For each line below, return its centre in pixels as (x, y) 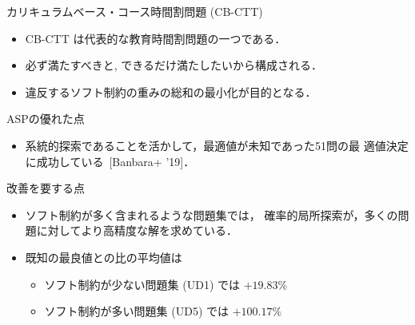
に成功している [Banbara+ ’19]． (110, 161)
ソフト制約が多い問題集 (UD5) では (137, 311)
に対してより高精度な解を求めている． (137, 230)
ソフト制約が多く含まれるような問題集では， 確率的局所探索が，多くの (211, 214)
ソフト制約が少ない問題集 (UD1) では (142, 284)
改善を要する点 (46, 188)
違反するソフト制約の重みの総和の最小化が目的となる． (171, 91)
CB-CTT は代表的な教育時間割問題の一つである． (156, 38)
